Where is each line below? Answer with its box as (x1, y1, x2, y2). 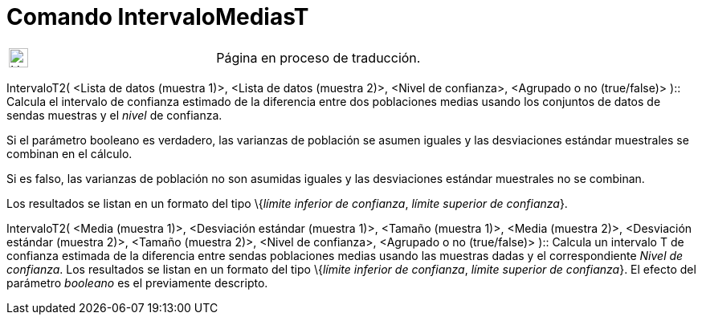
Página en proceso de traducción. (216, 49, 421, 66)
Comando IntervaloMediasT (6, 3, 309, 30)
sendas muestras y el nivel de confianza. (6, 108, 222, 122)
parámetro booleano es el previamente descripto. (6, 275, 268, 290)
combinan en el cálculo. (6, 146, 133, 160)
